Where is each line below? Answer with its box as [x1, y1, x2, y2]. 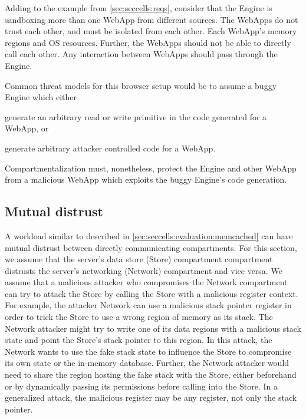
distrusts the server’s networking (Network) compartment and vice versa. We [5, 264, 282, 276]
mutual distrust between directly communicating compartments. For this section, [5, 241, 297, 253]
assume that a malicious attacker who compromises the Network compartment [5, 276, 288, 288]
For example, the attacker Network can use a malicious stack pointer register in [5, 299, 292, 311]
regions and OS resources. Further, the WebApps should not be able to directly [5, 36, 291, 48]
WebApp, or [5, 122, 49, 134]
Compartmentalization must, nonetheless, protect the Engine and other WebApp [5, 161, 297, 174]
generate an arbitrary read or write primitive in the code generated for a [5, 110, 267, 123]
